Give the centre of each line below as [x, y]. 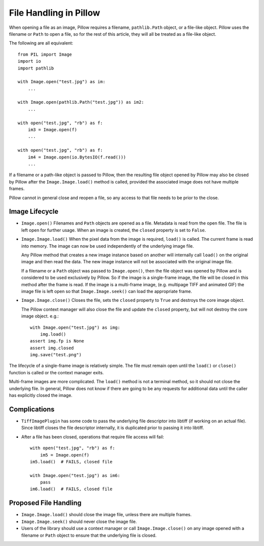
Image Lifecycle [34, 212]
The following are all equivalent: [41, 43]
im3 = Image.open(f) [52, 130]
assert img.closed [52, 348]
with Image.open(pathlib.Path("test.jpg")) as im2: [81, 102]
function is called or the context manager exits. [56, 372]
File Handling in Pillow [55, 13]
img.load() [53, 334]
